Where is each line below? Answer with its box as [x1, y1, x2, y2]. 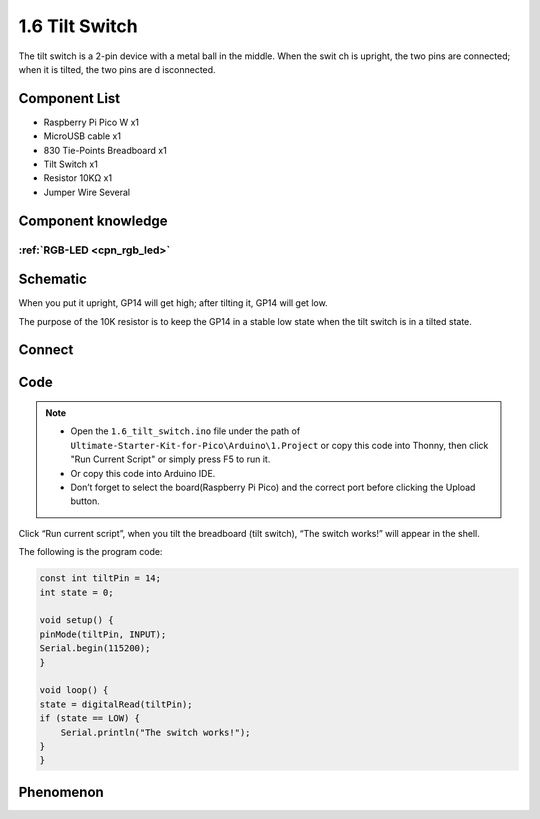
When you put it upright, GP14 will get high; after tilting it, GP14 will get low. [18, 297, 329, 309]
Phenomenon [18, 783, 104, 800]
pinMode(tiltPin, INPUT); [39, 628, 167, 640]
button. [70, 495, 100, 507]
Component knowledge [18, 212, 168, 229]
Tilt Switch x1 [43, 158, 99, 170]
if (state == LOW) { [39, 713, 140, 724]
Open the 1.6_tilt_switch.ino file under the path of [70, 425, 301, 437]
